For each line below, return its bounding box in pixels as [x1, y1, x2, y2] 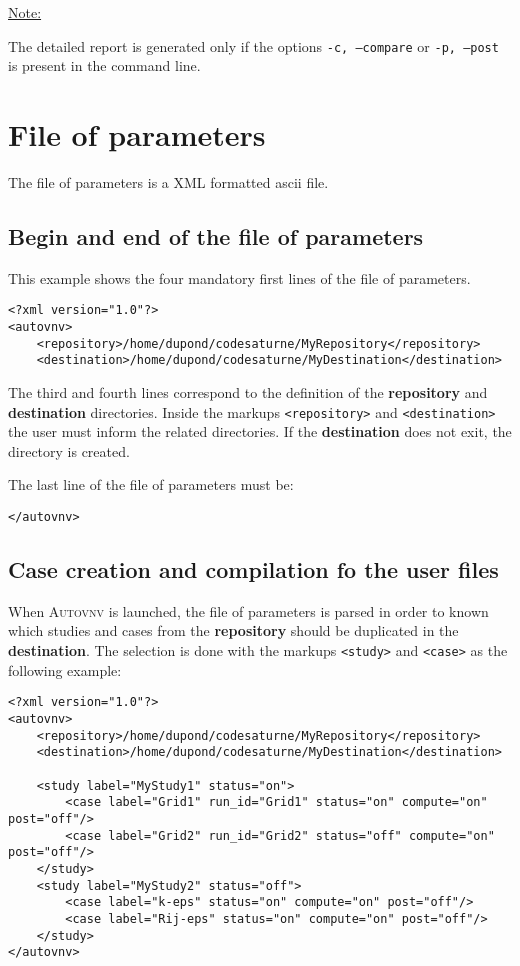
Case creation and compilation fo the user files [8, 554, 499, 585]
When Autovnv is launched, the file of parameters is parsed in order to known [8, 600, 489, 621]
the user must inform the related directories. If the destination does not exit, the [8, 421, 512, 442]
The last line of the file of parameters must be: [8, 474, 294, 495]
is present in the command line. [8, 55, 201, 76]
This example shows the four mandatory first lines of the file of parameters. [8, 267, 471, 288]
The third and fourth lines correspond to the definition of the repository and [8, 381, 488, 402]
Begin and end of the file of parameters [8, 220, 424, 251]
